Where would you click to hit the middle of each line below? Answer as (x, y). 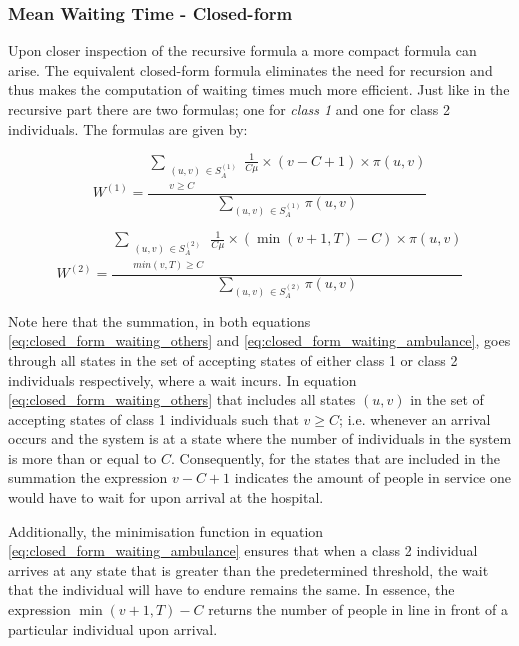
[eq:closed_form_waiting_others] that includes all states (182, 399)
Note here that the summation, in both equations (159, 320)
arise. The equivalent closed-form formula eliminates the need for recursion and (250, 69)
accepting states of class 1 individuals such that (153, 418)
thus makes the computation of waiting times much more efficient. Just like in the (259, 89)
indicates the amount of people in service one (372, 477)
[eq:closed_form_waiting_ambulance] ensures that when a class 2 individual (243, 550)
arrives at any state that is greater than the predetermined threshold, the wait (248, 569)
